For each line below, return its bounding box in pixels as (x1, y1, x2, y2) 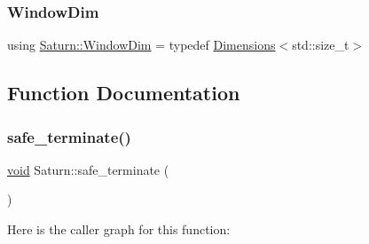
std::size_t (292, 35, 349, 54)
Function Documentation (7, 79, 240, 106)
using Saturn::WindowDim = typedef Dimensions (7, 35, 276, 54)
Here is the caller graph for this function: (7, 220, 231, 238)
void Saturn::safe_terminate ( (7, 160, 169, 178)
